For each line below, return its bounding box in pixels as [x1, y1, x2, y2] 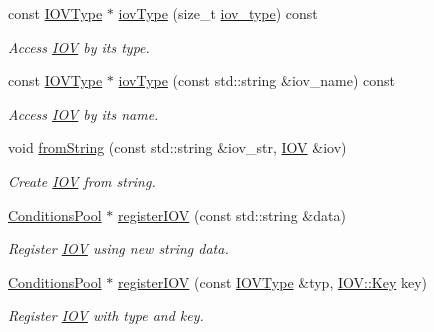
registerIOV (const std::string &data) [117, 204, 346, 225]
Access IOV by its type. [8, 36, 150, 57]
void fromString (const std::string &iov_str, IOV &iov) [8, 137, 347, 158]
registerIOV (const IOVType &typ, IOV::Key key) [117, 271, 428, 292]
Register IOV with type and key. [8, 305, 204, 326]
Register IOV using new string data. [8, 238, 229, 259]
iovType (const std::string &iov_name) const [118, 70, 396, 91]
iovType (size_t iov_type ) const [118, 3, 318, 23]
